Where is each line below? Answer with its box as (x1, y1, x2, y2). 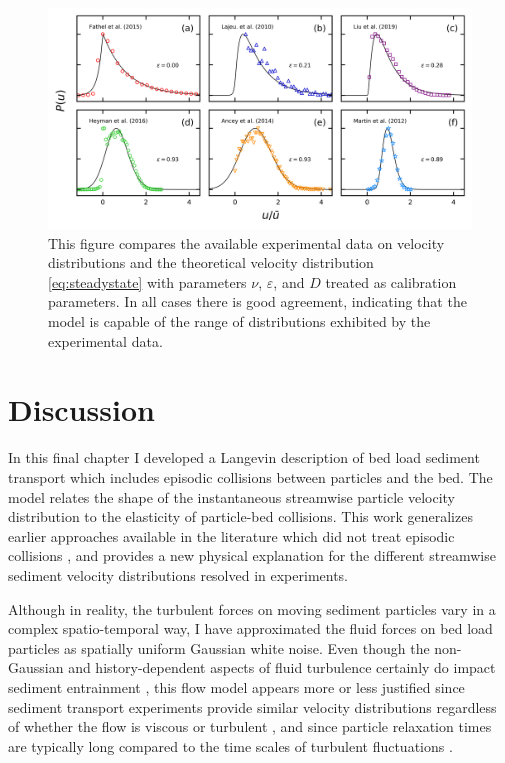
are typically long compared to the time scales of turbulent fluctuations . (8, 735, 453, 756)
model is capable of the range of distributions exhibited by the (48, 311, 431, 332)
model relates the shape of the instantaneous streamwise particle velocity (8, 486, 455, 507)
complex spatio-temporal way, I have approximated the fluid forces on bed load (8, 618, 493, 639)
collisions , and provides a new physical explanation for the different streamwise (8, 545, 496, 566)
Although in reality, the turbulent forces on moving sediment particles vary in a (8, 598, 496, 619)
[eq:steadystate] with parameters (48, 271, 247, 292)
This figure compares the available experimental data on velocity (48, 232, 445, 253)
